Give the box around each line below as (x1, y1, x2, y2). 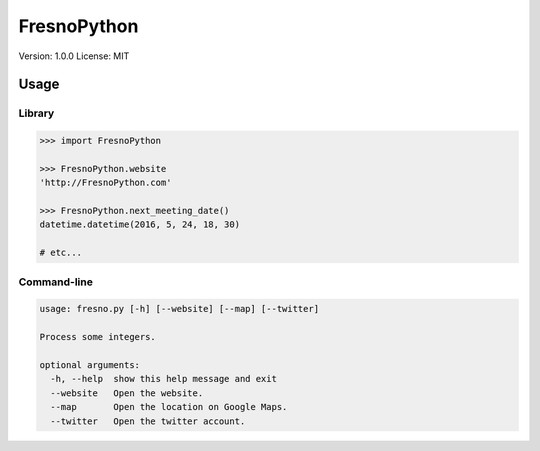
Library (18, 106, 55, 120)
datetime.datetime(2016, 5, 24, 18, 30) (39, 219, 240, 230)
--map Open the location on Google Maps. (50, 401, 288, 413)
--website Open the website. (50, 387, 204, 399)
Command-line (18, 275, 94, 289)
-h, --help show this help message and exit (50, 373, 277, 385)
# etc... (39, 247, 83, 259)
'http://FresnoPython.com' (39, 177, 172, 189)
